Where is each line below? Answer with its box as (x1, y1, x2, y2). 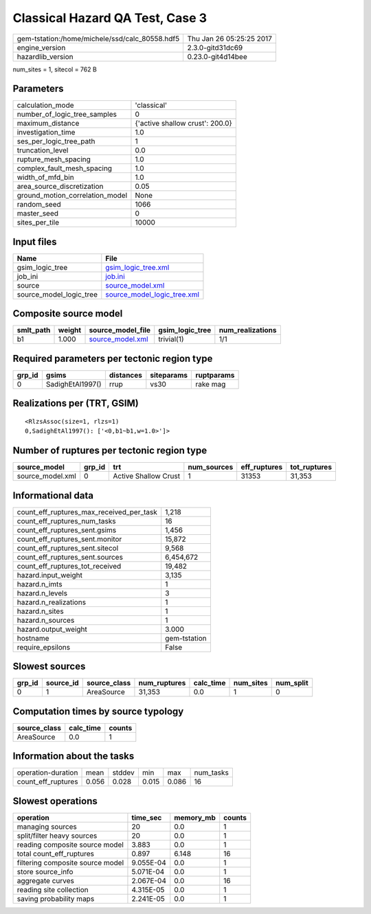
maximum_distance (16, 119, 80, 128)
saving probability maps (16, 893, 95, 903)
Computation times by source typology (12, 705, 184, 717)
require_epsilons (16, 642, 71, 652)
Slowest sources (12, 661, 86, 672)
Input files (12, 236, 58, 247)
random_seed (16, 200, 61, 209)
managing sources (16, 821, 77, 831)
